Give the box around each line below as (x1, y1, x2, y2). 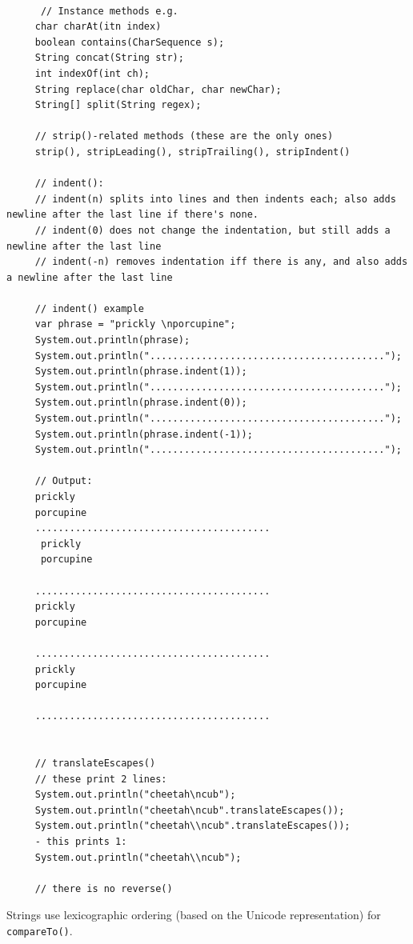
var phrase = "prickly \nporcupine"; (34, 318, 236, 330)
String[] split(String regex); (34, 99, 202, 111)
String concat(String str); (34, 52, 184, 64)
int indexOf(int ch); (34, 67, 150, 79)
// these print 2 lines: (34, 773, 167, 785)
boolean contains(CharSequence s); (34, 36, 225, 48)
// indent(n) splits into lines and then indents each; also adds (34, 193, 396, 205)
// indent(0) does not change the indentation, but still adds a (34, 224, 391, 236)
